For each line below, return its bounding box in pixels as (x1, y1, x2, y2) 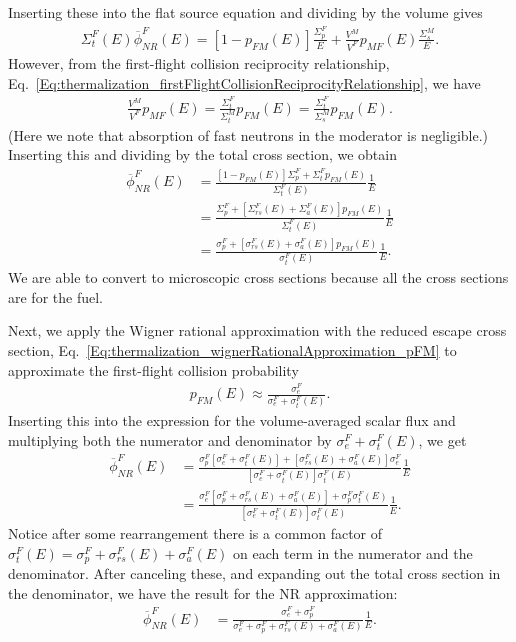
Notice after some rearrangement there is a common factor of (8, 523, 383, 544)
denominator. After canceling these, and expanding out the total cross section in (8, 563, 501, 584)
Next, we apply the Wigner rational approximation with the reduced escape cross (8, 320, 507, 341)
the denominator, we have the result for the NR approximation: (8, 582, 398, 603)
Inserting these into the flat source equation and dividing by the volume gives (8, 2, 483, 22)
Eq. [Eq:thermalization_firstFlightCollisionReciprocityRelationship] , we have (8, 72, 481, 93)
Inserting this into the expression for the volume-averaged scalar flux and (8, 410, 456, 431)
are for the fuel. (8, 286, 103, 307)
